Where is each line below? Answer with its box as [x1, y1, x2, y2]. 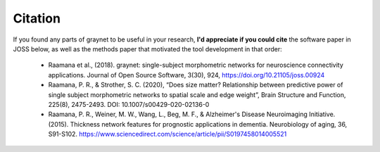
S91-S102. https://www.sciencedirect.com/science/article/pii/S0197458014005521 [48, 130, 287, 139]
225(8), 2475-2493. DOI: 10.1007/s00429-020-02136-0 [48, 100, 210, 108]
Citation [13, 11, 61, 26]
